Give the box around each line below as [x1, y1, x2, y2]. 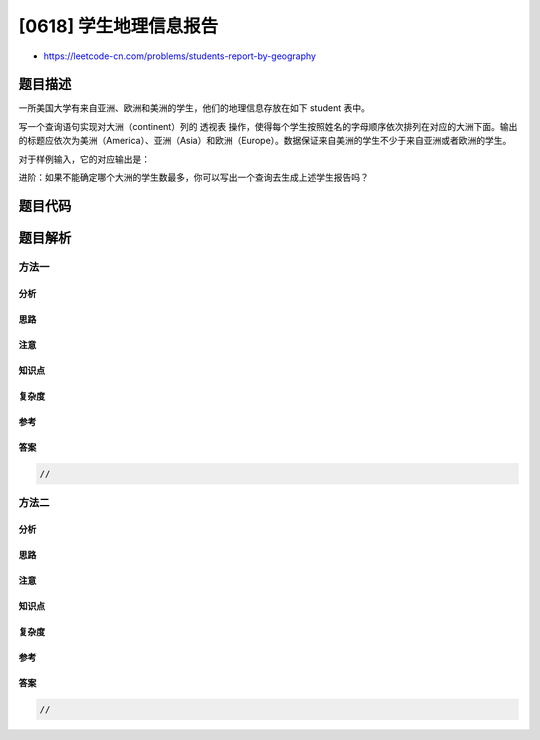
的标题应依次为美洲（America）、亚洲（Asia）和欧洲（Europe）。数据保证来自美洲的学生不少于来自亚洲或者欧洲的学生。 [18, 135, 512, 147]
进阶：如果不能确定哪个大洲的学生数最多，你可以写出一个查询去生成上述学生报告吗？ [18, 171, 369, 184]
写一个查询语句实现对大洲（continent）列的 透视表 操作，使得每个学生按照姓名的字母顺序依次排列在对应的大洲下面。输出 [18, 120, 518, 132]
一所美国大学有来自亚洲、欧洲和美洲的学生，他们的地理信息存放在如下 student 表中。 [18, 102, 370, 114]
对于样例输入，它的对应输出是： [18, 153, 150, 165]
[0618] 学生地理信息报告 [18, 15, 219, 37]
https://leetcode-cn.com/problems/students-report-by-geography [43, 50, 317, 62]
